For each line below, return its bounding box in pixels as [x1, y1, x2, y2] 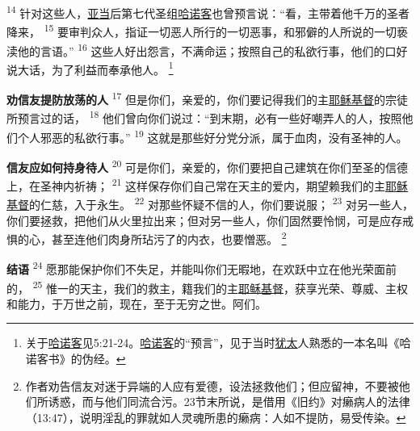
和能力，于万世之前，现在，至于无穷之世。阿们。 [6, 295, 267, 312]
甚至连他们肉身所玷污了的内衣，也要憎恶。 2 [51, 228, 287, 247]
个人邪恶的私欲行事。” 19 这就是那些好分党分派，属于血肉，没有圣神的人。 [17, 126, 408, 145]
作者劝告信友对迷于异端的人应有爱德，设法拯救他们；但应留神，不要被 [25, 377, 399, 394]
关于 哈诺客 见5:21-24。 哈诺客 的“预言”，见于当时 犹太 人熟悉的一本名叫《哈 [25, 334, 411, 351]
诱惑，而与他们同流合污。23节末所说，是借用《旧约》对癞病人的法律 [48, 393, 410, 410]
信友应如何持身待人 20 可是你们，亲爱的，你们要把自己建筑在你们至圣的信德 [6, 156, 409, 175]
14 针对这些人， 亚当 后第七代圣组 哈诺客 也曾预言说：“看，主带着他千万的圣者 [6, 2, 409, 21]
